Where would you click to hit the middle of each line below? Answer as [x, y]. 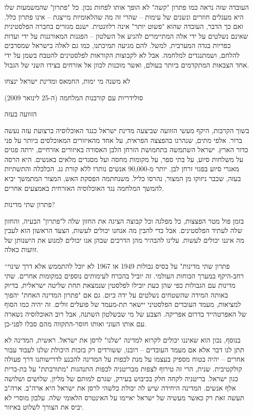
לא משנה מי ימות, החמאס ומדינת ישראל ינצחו [67, 81]
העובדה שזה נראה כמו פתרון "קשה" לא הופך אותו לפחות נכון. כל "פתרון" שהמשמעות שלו [127, 7]
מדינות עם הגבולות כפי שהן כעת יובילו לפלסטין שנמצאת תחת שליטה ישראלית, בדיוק [120, 285]
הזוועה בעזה [21, 114]
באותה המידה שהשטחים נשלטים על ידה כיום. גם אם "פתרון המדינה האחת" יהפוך [116, 294]
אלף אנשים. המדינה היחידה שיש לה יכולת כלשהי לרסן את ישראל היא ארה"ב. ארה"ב [120, 388]
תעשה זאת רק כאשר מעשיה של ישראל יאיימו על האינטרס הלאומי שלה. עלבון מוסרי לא [125, 397]
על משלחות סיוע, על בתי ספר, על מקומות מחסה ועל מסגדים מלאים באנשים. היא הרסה [124, 159]
